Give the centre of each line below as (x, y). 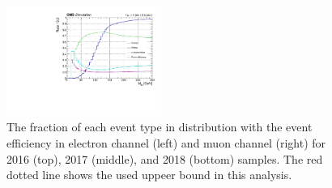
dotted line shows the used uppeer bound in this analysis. (149, 175)
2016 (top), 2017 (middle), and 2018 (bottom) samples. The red (165, 158)
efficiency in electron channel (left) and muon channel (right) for (166, 143)
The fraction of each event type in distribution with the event (160, 127)
